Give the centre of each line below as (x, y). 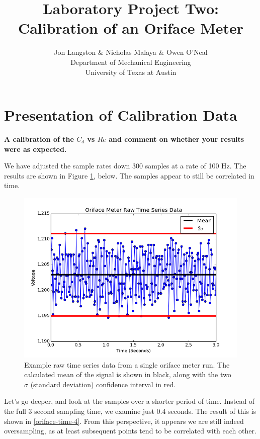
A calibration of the (39, 139)
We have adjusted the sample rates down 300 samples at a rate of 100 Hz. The (125, 166)
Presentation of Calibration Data (121, 115)
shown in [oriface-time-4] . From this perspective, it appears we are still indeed (124, 421)
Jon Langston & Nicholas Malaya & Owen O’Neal (131, 52)
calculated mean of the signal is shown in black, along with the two (128, 374)
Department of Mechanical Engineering (131, 62)
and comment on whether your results (177, 139)
